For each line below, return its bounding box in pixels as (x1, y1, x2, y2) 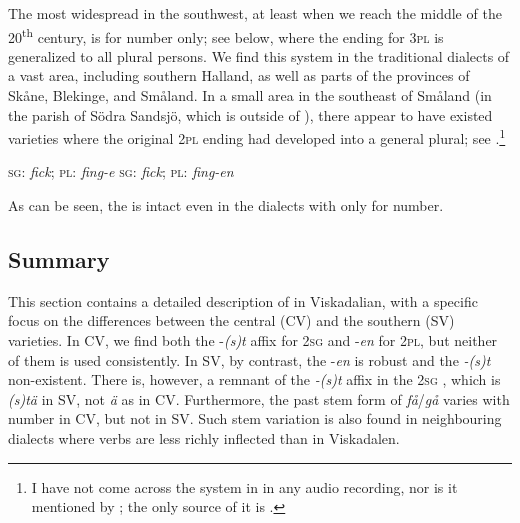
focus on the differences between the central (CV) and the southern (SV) (8, 310, 455, 331)
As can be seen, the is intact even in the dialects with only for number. (8, 195, 444, 216)
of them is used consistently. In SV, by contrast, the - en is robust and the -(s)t (8, 349, 491, 370)
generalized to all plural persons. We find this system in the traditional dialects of (8, 45, 510, 66)
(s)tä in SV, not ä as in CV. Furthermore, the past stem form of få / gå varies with (8, 388, 510, 409)
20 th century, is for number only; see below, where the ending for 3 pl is (8, 23, 444, 47)
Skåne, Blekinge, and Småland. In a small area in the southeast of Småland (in (8, 85, 492, 106)
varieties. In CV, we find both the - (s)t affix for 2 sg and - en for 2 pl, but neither (8, 330, 498, 351)
